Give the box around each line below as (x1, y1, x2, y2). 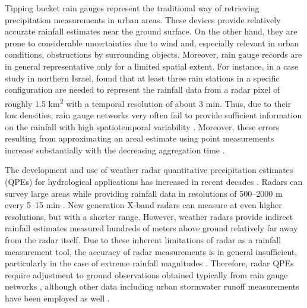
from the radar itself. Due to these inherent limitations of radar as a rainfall (5, 233, 281, 246)
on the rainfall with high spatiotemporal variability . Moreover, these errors (5, 120, 280, 133)
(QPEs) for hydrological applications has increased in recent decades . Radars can (5, 175, 303, 187)
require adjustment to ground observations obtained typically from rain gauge (5, 268, 288, 281)
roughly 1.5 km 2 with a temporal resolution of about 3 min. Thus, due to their (5, 95, 292, 109)
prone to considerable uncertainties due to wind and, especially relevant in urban (5, 36, 299, 49)
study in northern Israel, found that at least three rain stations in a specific (5, 71, 280, 84)
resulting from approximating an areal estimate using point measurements (5, 132, 274, 144)
